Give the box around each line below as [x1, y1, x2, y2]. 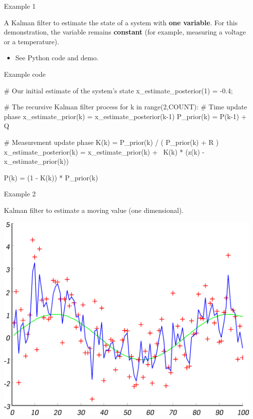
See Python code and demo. [15, 52, 99, 63]
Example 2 [4, 189, 36, 199]
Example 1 [4, 1, 36, 11]
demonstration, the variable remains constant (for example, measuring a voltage [4, 27, 246, 37]
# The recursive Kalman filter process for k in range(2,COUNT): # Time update [4, 102, 247, 112]
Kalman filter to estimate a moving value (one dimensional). [4, 205, 184, 215]
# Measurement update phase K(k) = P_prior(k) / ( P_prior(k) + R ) [4, 137, 219, 147]
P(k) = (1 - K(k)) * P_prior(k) [4, 172, 98, 182]
